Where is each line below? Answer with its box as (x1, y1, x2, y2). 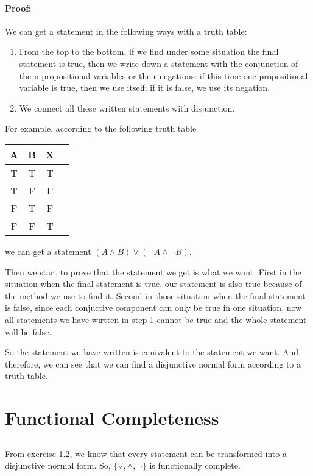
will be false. (5, 325, 52, 338)
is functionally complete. (149, 459, 241, 472)
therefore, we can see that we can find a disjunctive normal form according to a (5, 357, 301, 370)
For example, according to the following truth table (5, 122, 197, 135)
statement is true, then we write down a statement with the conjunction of (19, 57, 298, 69)
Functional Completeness (5, 405, 219, 430)
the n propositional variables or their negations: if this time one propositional (19, 69, 308, 82)
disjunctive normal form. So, (5, 459, 111, 472)
